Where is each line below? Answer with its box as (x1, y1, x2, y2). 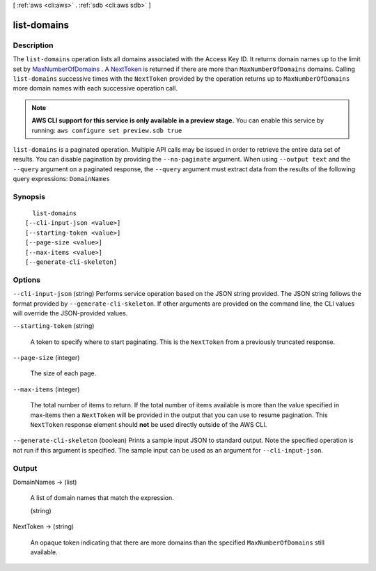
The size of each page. (30, 369, 97, 377)
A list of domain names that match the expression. (30, 494, 174, 502)
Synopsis (13, 191, 45, 201)
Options (13, 275, 41, 285)
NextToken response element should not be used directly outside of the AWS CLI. (30, 421, 267, 429)
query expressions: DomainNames (13, 175, 111, 183)
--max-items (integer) (13, 385, 80, 393)
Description (13, 40, 54, 50)
